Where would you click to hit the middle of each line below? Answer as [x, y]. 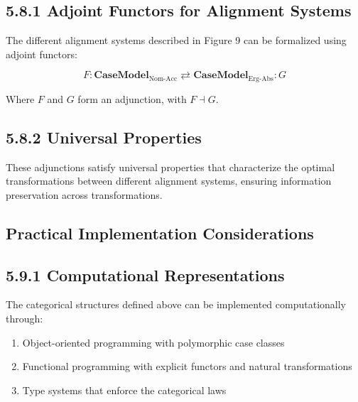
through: [25, 318]
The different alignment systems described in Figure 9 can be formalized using [176, 40]
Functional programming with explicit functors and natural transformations [187, 366]
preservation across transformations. [84, 194]
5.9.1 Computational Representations [145, 275]
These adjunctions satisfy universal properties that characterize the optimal [170, 167]
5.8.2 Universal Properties [104, 137]
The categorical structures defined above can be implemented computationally [176, 304]
